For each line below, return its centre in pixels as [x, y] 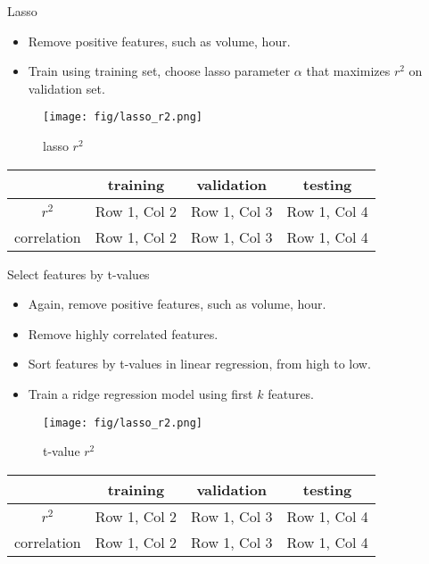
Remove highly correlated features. [123, 333]
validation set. [66, 88]
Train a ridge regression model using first [140, 394]
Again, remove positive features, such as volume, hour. [177, 304]
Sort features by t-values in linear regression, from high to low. [199, 364]
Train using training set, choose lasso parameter [159, 71]
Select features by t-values [78, 274]
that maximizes [348, 71]
